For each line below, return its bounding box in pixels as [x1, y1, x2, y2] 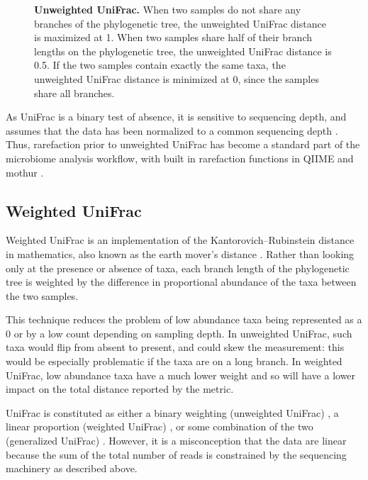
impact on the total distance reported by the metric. [6, 381, 234, 396]
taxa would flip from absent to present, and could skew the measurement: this [6, 340, 345, 355]
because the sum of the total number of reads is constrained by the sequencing [6, 447, 347, 462]
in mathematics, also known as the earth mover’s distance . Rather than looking [6, 246, 355, 261]
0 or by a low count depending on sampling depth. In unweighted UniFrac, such [6, 325, 352, 340]
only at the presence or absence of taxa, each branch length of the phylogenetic [6, 260, 350, 275]
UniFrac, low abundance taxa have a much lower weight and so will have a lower [6, 367, 356, 382]
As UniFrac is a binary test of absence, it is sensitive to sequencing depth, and [6, 109, 347, 124]
